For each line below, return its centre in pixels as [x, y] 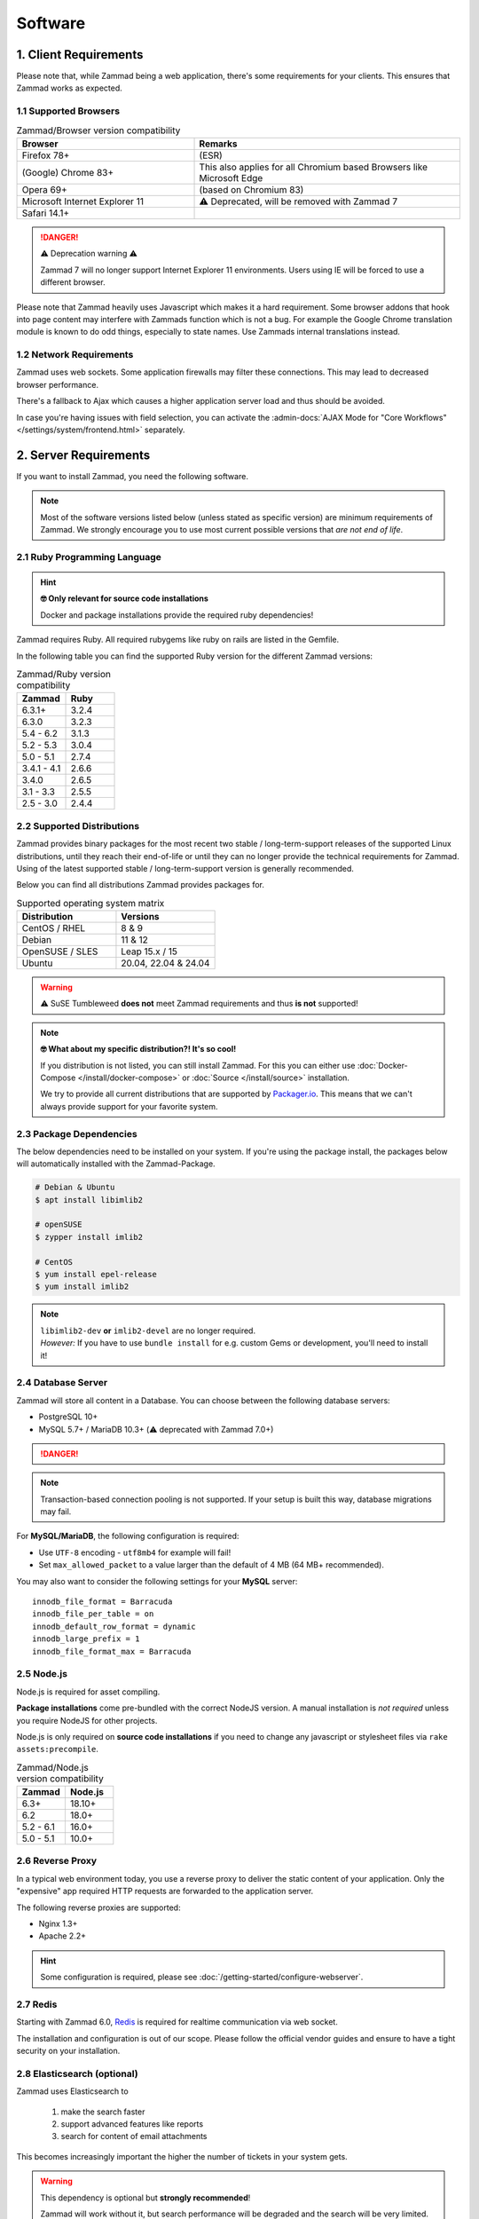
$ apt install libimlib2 [89, 1200]
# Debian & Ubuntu [75, 1188]
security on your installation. [68, 2051]
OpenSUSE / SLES [60, 952]
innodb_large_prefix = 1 [86, 1639]
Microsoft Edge [231, 178]
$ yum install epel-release [96, 1275]
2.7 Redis [37, 2004]
